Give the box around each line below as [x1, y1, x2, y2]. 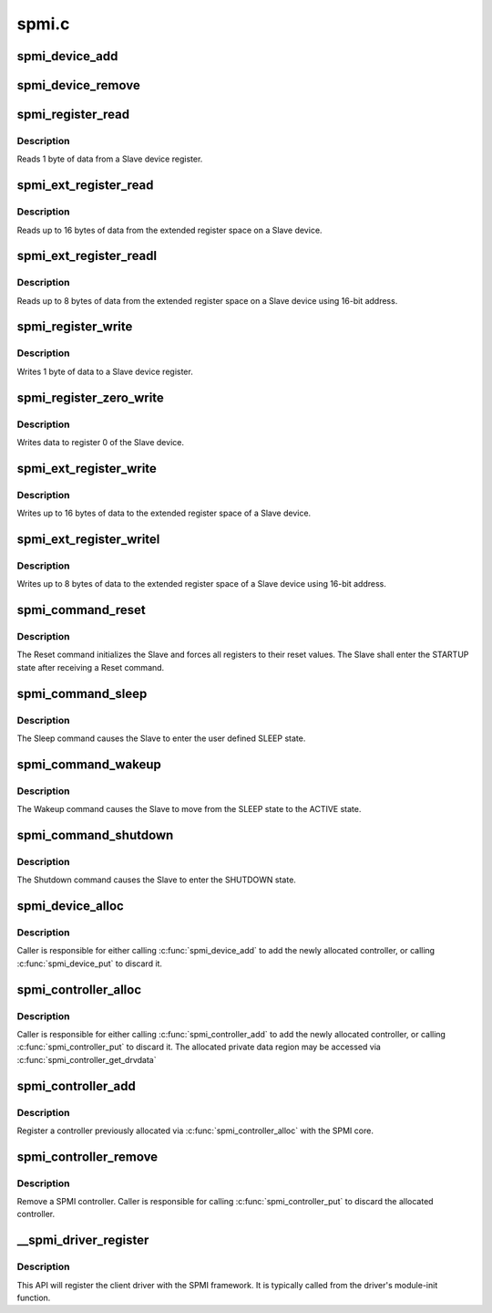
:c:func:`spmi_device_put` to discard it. [16, 958, 163, 969]
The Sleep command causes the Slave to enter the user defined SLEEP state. [16, 733, 306, 744]
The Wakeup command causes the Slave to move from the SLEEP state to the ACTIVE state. [16, 804, 362, 815]
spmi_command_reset [16, 602, 146, 618]
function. [16, 1292, 51, 1304]
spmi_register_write [16, 319, 133, 335]
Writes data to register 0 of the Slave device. [16, 436, 184, 447]
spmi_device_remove [16, 78, 141, 93]
